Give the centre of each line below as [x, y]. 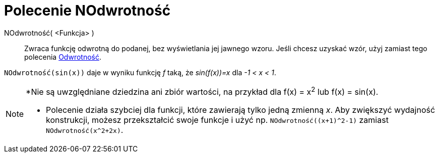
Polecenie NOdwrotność [87, 11]
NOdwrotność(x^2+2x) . [85, 130]
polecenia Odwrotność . [63, 57]
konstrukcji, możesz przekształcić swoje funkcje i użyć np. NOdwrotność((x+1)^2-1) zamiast [217, 120]
